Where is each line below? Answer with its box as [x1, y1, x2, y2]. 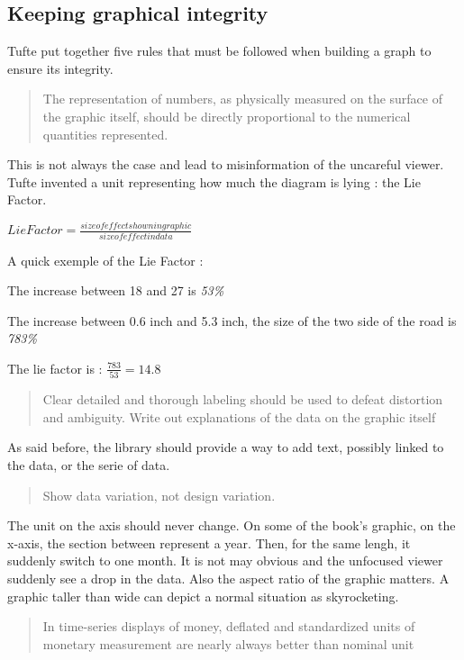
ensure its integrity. [7, 59, 114, 77]
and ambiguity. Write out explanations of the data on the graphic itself [42, 407, 436, 426]
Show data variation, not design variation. [42, 485, 276, 504]
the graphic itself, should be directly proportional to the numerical [42, 106, 411, 125]
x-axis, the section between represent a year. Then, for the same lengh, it [7, 533, 411, 552]
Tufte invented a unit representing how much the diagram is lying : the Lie [7, 172, 421, 191]
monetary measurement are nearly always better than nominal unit [42, 634, 414, 653]
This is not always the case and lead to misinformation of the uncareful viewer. [7, 155, 444, 174]
